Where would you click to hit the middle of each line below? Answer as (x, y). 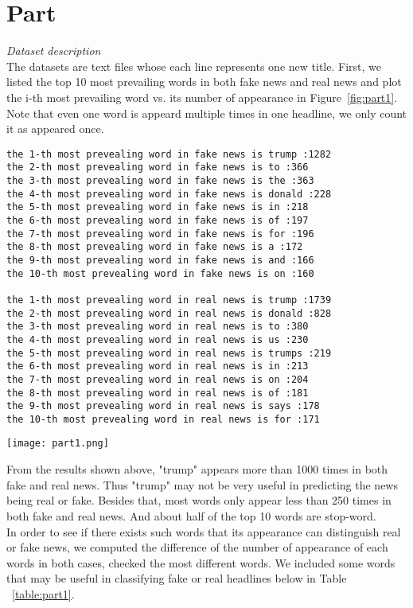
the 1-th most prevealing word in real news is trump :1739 (169, 300)
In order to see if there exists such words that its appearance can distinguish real (204, 531)
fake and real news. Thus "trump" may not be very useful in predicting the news (202, 484)
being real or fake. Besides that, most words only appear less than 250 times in (199, 500)
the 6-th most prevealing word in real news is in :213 (158, 366)
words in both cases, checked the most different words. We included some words (201, 562)
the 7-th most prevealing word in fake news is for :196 (160, 234)
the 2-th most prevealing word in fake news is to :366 (158, 168)
